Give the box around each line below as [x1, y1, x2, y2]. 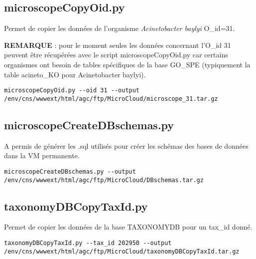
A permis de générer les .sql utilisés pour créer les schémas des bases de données [4, 140, 249, 151]
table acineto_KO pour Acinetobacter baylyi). [4, 69, 146, 79]
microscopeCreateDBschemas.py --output [4, 168, 136, 175]
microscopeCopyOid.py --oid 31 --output [4, 87, 140, 94]
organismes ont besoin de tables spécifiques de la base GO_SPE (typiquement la [4, 59, 251, 69]
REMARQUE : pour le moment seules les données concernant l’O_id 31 [4, 39, 231, 50]
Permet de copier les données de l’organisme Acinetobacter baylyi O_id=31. [4, 23, 235, 33]
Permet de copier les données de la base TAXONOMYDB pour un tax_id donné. [4, 222, 253, 232]
